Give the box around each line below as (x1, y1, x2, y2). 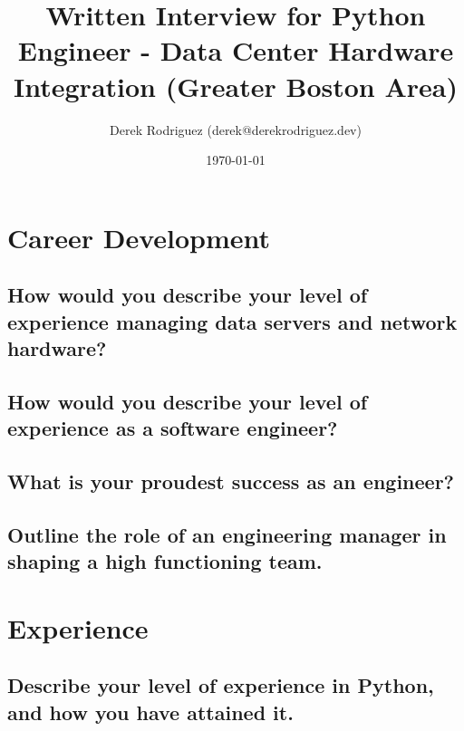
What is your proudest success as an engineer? (7, 467, 454, 495)
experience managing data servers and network (7, 307, 458, 335)
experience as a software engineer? (7, 414, 338, 442)
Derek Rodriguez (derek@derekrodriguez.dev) (110, 120, 362, 139)
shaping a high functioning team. (7, 547, 323, 575)
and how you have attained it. (7, 697, 294, 726)
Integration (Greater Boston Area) (14, 67, 458, 104)
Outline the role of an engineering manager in (7, 520, 447, 548)
